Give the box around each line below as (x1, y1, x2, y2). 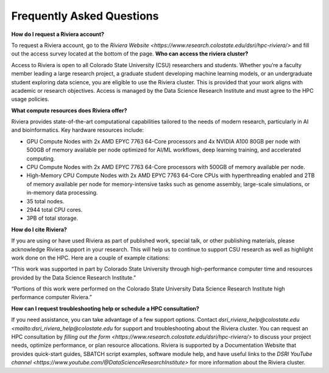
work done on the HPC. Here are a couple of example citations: (11, 254, 170, 261)
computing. (26, 154, 55, 162)
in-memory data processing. (26, 189, 98, 197)
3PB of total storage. (26, 214, 79, 222)
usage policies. (11, 95, 49, 103)
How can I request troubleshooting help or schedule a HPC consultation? (11, 305, 199, 312)
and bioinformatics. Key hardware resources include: (11, 126, 144, 134)
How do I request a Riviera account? (11, 31, 105, 38)
